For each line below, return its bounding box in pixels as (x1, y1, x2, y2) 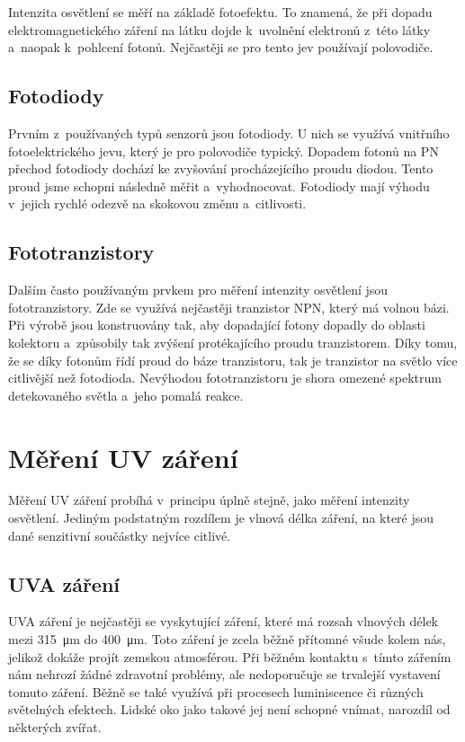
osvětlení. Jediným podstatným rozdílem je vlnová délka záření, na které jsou (8, 508, 434, 527)
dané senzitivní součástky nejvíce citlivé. (8, 526, 231, 544)
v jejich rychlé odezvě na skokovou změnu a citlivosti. (8, 194, 307, 213)
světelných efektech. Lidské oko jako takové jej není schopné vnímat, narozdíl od (8, 700, 451, 719)
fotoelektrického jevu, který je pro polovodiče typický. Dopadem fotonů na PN (8, 141, 439, 160)
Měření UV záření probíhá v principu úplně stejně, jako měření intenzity (8, 490, 410, 509)
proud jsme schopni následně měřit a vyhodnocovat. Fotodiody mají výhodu (8, 176, 430, 195)
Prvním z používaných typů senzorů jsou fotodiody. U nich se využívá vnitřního (8, 123, 450, 142)
